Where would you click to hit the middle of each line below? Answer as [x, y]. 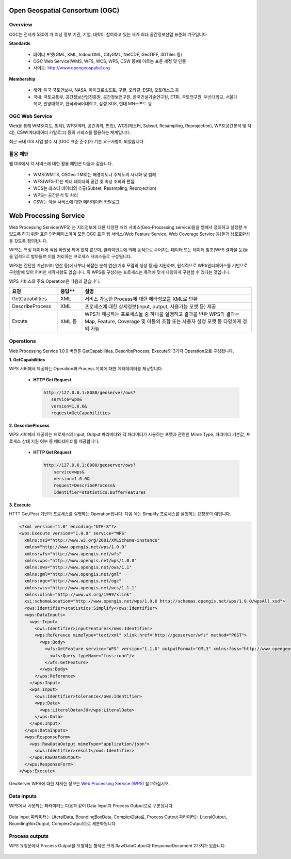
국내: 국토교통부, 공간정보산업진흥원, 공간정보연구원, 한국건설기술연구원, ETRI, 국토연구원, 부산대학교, [129, 97]
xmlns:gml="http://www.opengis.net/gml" [73, 574]
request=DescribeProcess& [84, 486]
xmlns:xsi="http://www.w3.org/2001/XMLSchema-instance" [92, 540]
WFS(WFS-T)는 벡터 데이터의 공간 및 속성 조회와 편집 [84, 181]
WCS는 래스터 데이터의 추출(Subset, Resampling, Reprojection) [95, 188]
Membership [22, 79]
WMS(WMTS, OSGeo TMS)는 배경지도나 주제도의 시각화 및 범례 [95, 175]
